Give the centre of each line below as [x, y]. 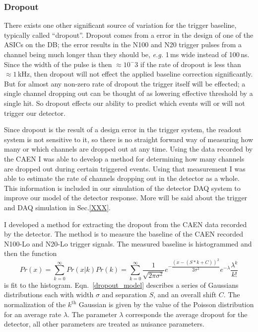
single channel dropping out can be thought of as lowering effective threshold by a [129, 93]
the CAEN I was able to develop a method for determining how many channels [124, 158]
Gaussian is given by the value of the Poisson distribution [166, 304]
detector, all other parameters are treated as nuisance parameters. [104, 324]
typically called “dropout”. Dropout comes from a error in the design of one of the [129, 35]
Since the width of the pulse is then [58, 64]
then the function [31, 253]
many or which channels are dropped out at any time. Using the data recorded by [129, 149]
